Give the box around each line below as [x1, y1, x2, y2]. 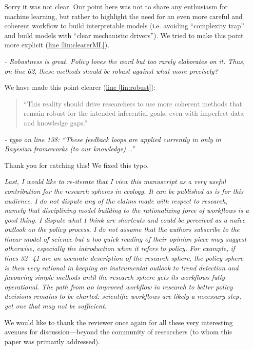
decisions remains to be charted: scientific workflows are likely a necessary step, [4, 291, 241, 301]
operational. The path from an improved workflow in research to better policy [4, 281, 233, 291]
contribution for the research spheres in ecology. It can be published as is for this [4, 185, 244, 196]
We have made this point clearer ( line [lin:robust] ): [4, 82, 156, 92]
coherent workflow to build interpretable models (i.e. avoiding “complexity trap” [4, 21, 244, 31]
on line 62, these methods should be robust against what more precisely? [4, 65, 218, 76]
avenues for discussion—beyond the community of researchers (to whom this [4, 327, 232, 337]
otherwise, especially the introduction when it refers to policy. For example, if [4, 243, 235, 253]
